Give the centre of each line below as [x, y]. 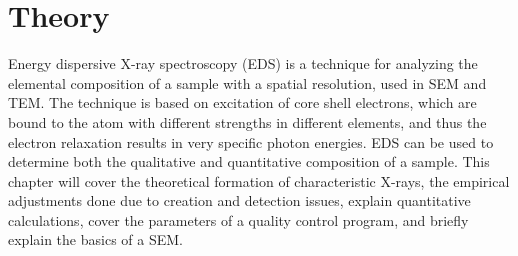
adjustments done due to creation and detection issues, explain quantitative [239, 200]
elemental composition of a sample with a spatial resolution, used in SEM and [247, 82]
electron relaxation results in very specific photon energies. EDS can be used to [251, 141]
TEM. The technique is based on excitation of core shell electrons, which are [242, 102]
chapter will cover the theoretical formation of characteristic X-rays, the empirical [259, 180]
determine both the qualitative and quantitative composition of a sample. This [249, 161]
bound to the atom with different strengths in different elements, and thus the [247, 121]
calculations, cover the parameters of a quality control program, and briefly [238, 219]
